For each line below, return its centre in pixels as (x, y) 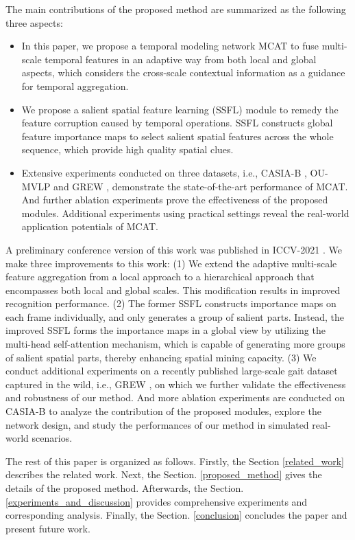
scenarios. (52, 438)
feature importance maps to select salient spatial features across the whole (177, 136)
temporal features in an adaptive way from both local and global (181, 59)
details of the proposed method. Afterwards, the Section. (125, 488)
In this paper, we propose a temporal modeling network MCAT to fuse (170, 46)
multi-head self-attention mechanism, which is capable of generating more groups (175, 344)
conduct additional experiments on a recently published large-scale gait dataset (172, 371)
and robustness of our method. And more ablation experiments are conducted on (175, 397)
